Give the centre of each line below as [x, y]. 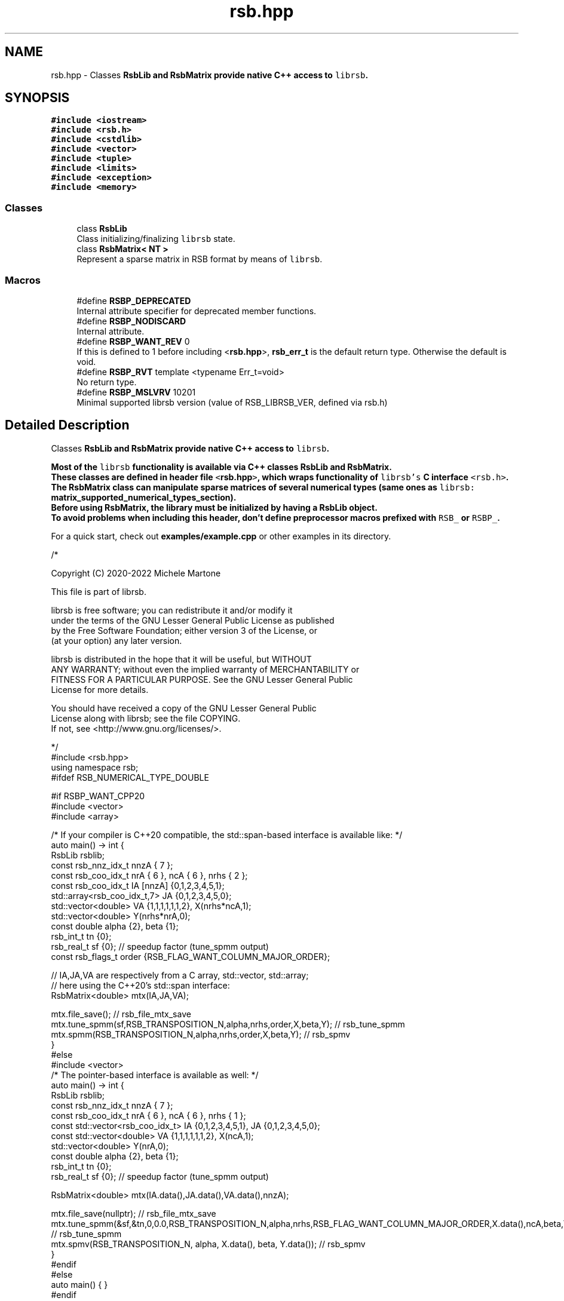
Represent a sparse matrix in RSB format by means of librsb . [200, 259]
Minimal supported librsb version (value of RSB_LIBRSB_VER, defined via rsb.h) [232, 402]
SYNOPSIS [37, 98]
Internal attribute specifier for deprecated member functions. [197, 311]
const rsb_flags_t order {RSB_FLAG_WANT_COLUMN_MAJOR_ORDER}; [191, 956]
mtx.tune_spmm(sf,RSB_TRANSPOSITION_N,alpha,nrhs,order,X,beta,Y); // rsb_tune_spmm [228, 1024]
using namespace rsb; [95, 767]
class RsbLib [102, 229]
